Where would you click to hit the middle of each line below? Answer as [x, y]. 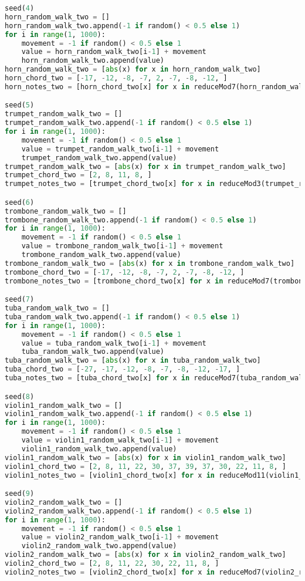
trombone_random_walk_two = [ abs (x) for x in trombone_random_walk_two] [150, 263]
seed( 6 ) [20, 202]
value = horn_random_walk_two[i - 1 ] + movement [114, 52]
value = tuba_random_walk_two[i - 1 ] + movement [114, 343]
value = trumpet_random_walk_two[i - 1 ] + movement [120, 149]
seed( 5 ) [20, 105]
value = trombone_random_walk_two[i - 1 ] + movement [122, 246]
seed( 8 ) [20, 396]
